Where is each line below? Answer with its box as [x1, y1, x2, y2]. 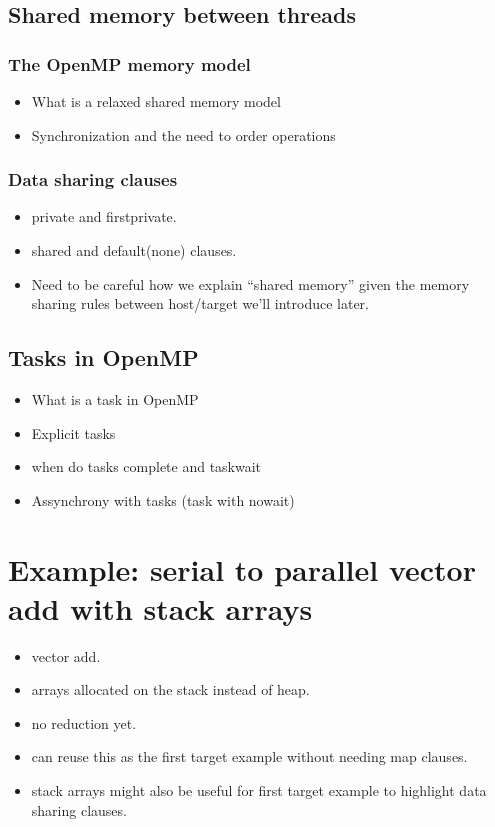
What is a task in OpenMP [31, 388, 199, 409]
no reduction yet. [31, 712, 137, 733]
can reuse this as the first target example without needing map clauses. [31, 746, 468, 767]
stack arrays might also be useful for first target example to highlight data [31, 780, 487, 801]
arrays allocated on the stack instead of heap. [31, 679, 310, 700]
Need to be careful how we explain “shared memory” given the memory [31, 273, 470, 294]
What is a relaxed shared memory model [31, 91, 281, 111]
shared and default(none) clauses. [31, 240, 237, 260]
